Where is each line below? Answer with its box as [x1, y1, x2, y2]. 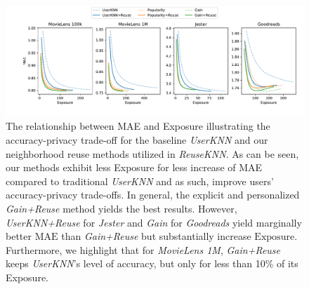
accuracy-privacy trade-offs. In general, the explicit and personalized [6, 187, 300, 202]
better [6, 229, 32, 243]
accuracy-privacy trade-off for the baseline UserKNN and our [6, 132, 268, 147]
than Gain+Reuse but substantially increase [61, 229, 251, 243]
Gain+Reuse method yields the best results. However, [6, 201, 237, 215]
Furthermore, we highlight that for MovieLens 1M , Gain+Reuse [6, 242, 281, 257]
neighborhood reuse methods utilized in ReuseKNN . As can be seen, [6, 146, 299, 161]
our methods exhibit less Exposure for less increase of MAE [6, 160, 263, 175]
